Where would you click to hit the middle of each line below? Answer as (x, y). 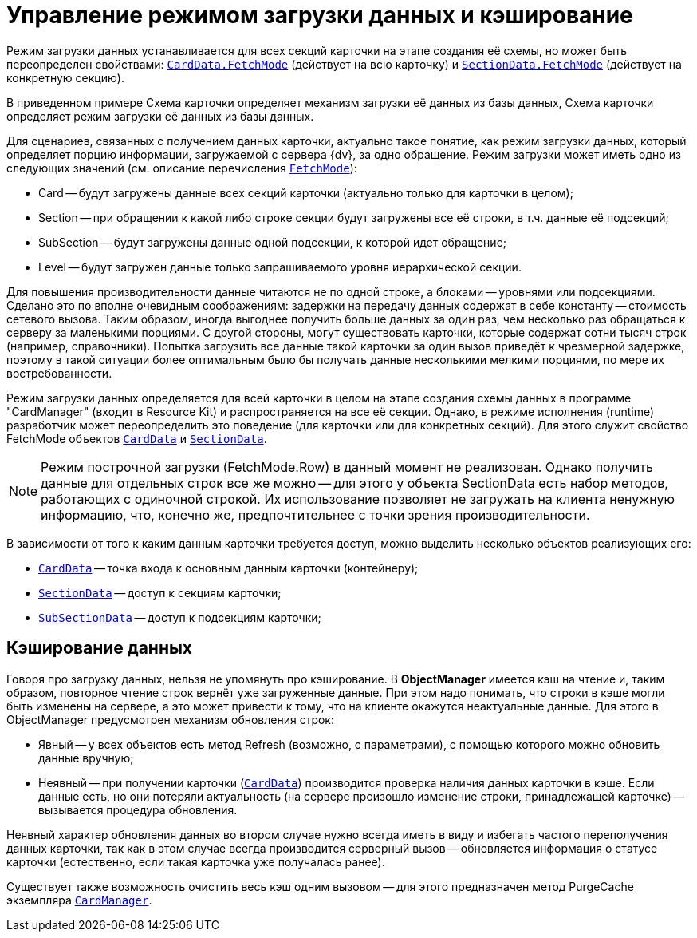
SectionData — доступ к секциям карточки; (160, 592)
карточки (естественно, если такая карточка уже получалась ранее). (196, 861)
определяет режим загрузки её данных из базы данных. (160, 116)
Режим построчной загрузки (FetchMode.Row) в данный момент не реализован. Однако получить (347, 467)
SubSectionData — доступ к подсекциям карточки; (180, 617)
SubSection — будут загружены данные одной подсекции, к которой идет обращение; (273, 242)
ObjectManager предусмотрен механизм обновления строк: (170, 719)
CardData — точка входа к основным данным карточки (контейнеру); (228, 568)
